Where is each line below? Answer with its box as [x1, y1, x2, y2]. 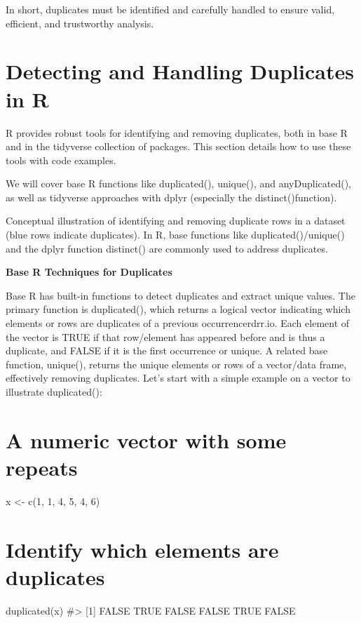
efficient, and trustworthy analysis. [6, 15, 154, 30]
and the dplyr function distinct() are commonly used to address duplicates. [6, 241, 328, 255]
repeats [6, 453, 78, 481]
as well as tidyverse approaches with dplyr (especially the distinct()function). [6, 189, 337, 204]
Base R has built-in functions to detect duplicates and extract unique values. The [6, 288, 355, 302]
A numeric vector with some [6, 425, 287, 454]
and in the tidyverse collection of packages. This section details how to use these [6, 139, 351, 154]
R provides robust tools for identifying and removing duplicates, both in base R [6, 125, 348, 140]
